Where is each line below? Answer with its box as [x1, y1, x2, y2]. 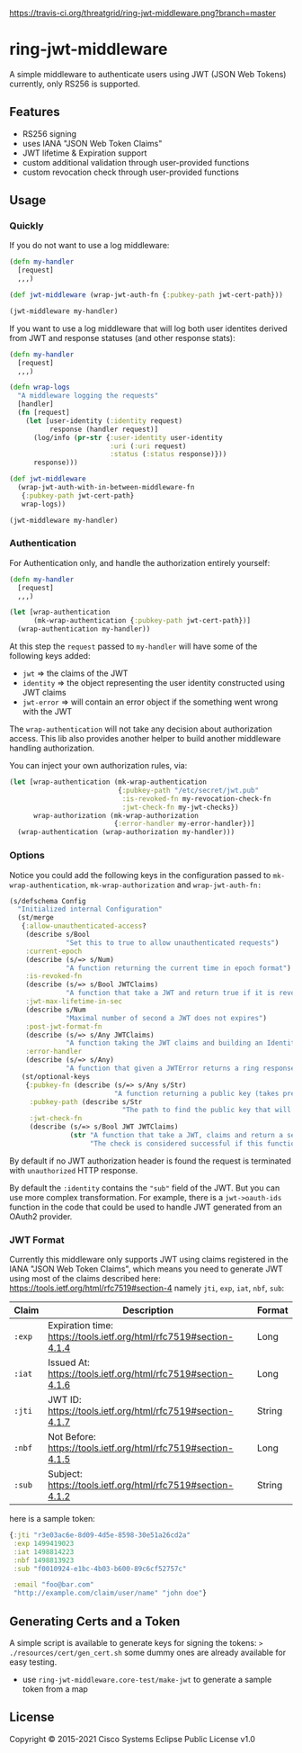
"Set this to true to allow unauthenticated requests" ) [66, 938, 280, 948]
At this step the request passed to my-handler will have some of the [9, 641, 258, 652]
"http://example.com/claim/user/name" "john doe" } [13, 1588, 207, 1598]
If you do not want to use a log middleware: [9, 240, 170, 251]
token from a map [22, 1684, 88, 1695]
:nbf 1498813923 [13, 1556, 75, 1565]
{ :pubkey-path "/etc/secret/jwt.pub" [118, 786, 259, 795]
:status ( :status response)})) [109, 450, 227, 459]
